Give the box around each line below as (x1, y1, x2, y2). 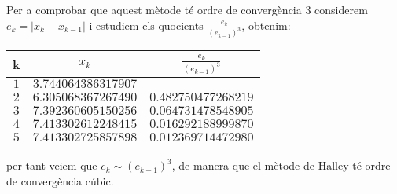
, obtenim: (241, 16, 291, 33)
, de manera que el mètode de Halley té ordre (171, 157, 391, 174)
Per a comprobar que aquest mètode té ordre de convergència (6, 2, 302, 17)
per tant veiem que (6, 157, 97, 174)
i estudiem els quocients (89, 16, 204, 33)
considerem (314, 2, 368, 17)
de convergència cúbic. (6, 172, 114, 189)
